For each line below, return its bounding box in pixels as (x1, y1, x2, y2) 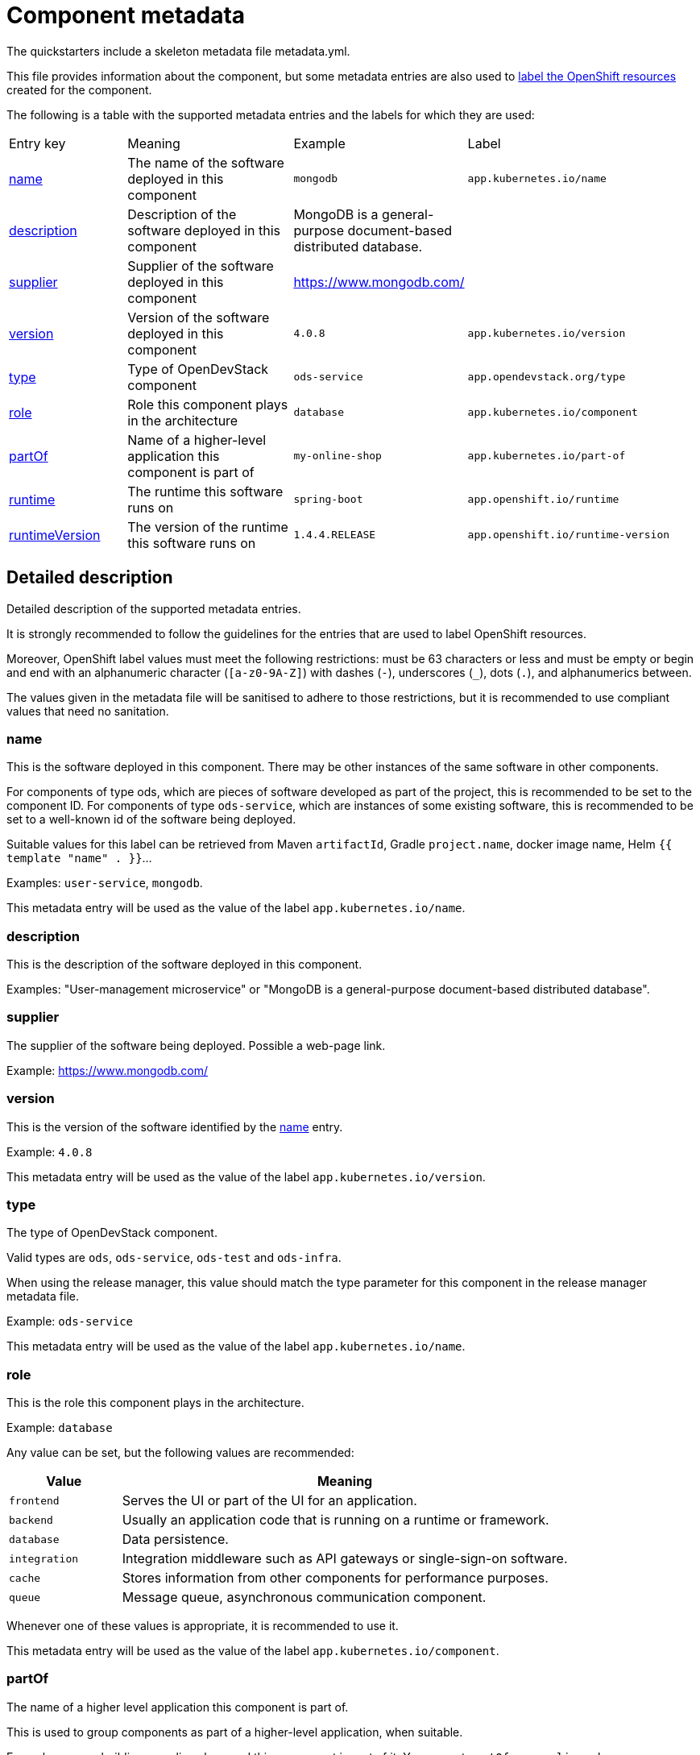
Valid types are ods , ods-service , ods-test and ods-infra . (6, 1251, 342, 1265)
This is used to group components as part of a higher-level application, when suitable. (6, 1724, 463, 1739)
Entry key (9, 135, 66, 151)
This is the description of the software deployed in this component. (6, 957, 362, 972)
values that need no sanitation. (6, 703, 169, 718)
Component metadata (6, 2, 246, 29)
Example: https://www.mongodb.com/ (6, 1063, 208, 1077)
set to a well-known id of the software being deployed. (6, 812, 296, 827)
